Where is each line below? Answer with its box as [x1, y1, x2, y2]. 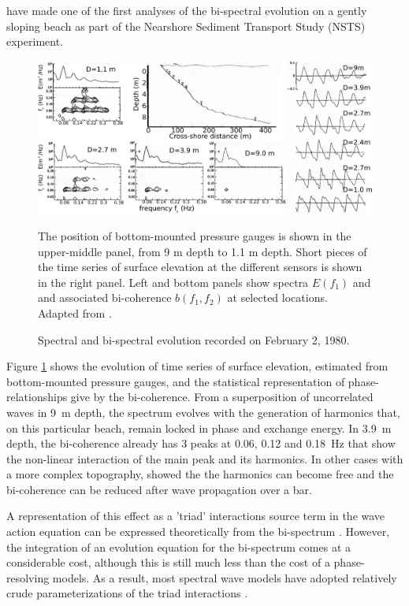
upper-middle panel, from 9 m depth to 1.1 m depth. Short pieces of [38, 243, 367, 259]
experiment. [6, 33, 63, 50]
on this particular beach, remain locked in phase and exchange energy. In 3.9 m [6, 419, 392, 436]
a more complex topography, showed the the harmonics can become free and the [6, 466, 394, 482]
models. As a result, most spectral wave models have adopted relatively [52, 569, 397, 586]
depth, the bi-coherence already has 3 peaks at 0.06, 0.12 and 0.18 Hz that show [6, 435, 396, 452]
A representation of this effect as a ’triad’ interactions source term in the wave [6, 507, 385, 524]
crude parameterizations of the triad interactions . [6, 585, 248, 601]
